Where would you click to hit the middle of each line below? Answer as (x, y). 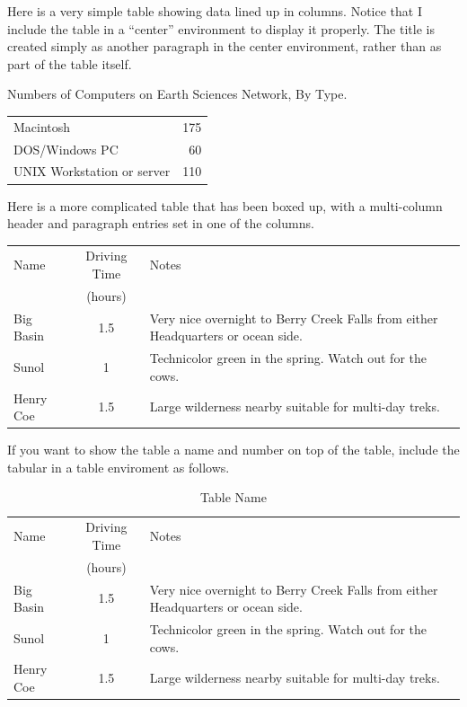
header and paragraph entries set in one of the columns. (161, 223)
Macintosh (42, 126)
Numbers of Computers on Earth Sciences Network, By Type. (177, 94)
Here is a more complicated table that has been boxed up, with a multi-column (225, 205)
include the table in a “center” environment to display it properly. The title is (221, 28)
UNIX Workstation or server (92, 171)
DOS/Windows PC (66, 149)
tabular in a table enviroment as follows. (119, 467)
